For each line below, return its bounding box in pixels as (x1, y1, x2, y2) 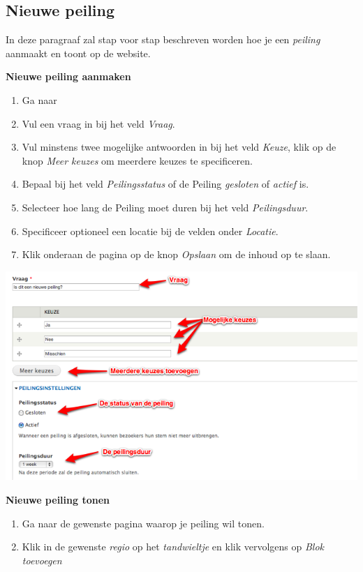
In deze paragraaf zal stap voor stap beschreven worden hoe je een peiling (6, 32, 320, 47)
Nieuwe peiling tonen (6, 492, 110, 506)
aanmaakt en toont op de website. (6, 45, 151, 60)
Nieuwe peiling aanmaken (6, 69, 131, 84)
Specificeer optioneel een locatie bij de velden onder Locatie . (22, 223, 279, 238)
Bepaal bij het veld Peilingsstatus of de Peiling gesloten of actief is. (22, 176, 309, 191)
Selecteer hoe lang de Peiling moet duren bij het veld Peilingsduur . (22, 200, 309, 214)
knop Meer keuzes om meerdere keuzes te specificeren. (22, 153, 253, 167)
